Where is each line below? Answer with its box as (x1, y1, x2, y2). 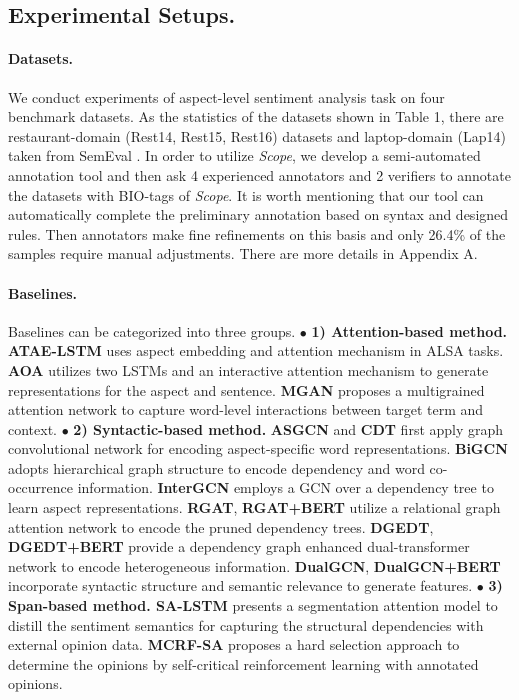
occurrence (8, 477, 74, 498)
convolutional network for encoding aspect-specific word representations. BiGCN (8, 438, 508, 459)
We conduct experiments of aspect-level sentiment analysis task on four (8, 86, 445, 107)
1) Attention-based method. (311, 320, 508, 341)
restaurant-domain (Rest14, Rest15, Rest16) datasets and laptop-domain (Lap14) (8, 125, 506, 146)
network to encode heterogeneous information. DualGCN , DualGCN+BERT (8, 555, 501, 576)
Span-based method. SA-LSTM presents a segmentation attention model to (8, 595, 498, 616)
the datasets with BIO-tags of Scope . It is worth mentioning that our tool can (8, 184, 484, 205)
